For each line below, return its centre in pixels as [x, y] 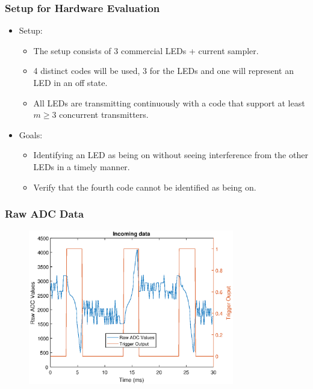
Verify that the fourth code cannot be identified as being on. [145, 187]
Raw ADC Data [45, 214]
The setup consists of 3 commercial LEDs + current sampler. [146, 50]
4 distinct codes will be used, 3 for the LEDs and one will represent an [163, 71]
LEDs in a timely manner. [82, 166]
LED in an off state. [70, 82]
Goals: [31, 134]
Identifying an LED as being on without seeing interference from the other [171, 155]
